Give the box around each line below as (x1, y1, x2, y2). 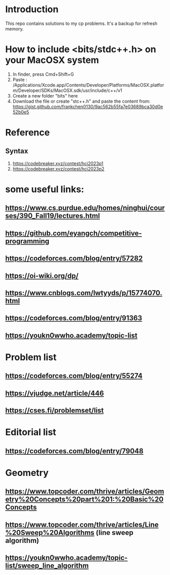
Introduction (5, 4, 59, 15)
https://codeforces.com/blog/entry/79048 (5, 446, 144, 455)
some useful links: (5, 184, 85, 195)
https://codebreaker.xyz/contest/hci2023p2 (12, 166, 105, 172)
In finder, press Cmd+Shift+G (12, 71, 74, 77)
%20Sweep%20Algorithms (5, 528, 95, 537)
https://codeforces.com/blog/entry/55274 (5, 372, 143, 380)
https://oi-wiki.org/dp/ (5, 271, 79, 280)
